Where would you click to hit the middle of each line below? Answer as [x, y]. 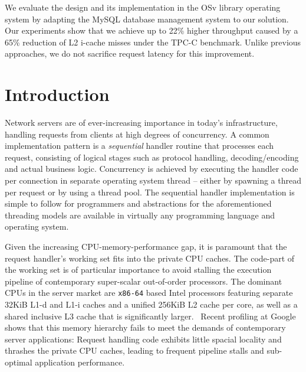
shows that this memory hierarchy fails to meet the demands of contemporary [145, 327]
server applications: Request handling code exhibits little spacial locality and [143, 339]
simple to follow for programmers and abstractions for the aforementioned [138, 203]
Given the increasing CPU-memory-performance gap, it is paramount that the [146, 247]
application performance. [80, 362]
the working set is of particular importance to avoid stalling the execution [138, 270]
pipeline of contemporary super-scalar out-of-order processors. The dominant [144, 281]
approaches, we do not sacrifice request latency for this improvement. [130, 53]
